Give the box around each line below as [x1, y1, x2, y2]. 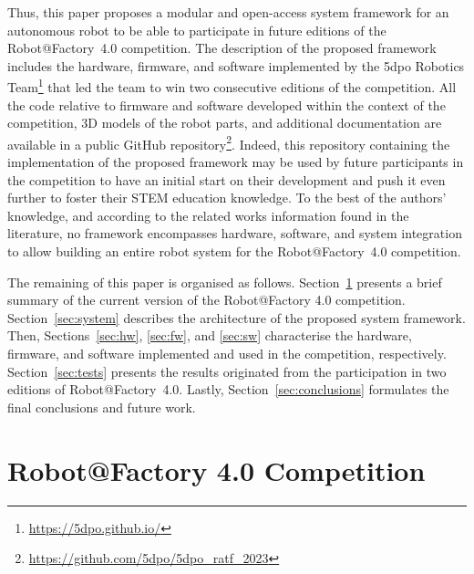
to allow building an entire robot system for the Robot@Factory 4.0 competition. [7, 242, 461, 261]
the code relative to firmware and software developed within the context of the [7, 95, 446, 114]
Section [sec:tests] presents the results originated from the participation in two [7, 361, 447, 381]
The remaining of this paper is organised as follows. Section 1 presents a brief [7, 272, 442, 291]
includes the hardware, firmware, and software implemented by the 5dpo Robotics [7, 56, 465, 75]
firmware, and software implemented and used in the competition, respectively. [7, 344, 447, 362]
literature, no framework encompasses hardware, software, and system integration [7, 224, 462, 243]
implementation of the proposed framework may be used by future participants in [7, 152, 464, 172]
